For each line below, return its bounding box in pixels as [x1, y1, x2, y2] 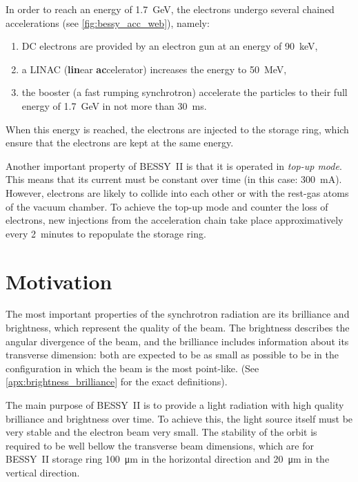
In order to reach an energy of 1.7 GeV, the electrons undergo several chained [6, 2, 335, 16]
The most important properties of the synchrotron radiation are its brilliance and [6, 307, 350, 321]
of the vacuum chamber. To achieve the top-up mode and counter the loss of [6, 199, 328, 213]
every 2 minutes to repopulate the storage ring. [6, 226, 206, 240]
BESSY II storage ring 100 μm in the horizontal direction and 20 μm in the [6, 452, 330, 466]
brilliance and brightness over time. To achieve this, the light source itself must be [6, 411, 353, 425]
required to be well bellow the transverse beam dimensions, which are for [6, 438, 314, 452]
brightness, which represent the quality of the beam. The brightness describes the [6, 320, 350, 335]
